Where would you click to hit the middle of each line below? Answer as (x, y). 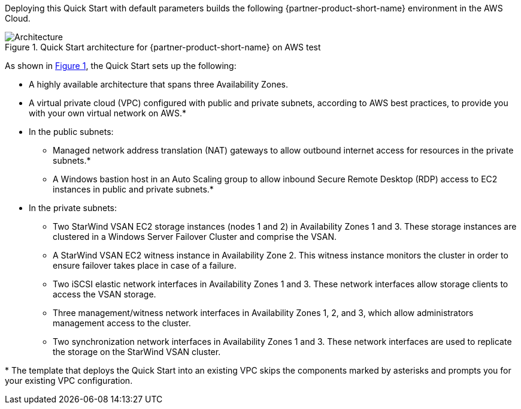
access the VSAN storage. (104, 294)
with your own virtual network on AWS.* (107, 113)
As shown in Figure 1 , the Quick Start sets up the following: (121, 66)
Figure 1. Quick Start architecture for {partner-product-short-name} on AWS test (163, 47)
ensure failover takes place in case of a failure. (145, 265)
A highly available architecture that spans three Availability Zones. (159, 84)
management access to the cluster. (122, 323)
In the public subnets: (71, 132)
